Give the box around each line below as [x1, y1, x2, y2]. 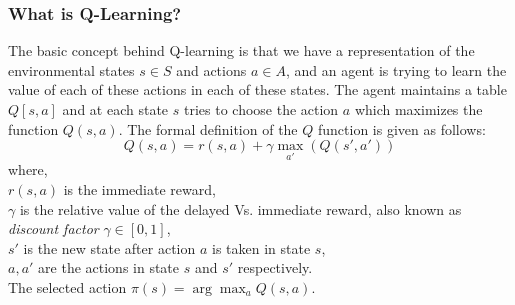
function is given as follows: [317, 118, 486, 139]
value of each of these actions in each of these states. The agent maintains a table [8, 79, 507, 100]
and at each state [62, 99, 169, 119]
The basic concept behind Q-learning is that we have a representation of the [8, 40, 475, 61]
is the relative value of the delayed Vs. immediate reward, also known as [19, 198, 462, 219]
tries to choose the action [183, 99, 339, 119]
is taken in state [212, 237, 311, 258]
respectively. [237, 257, 313, 278]
